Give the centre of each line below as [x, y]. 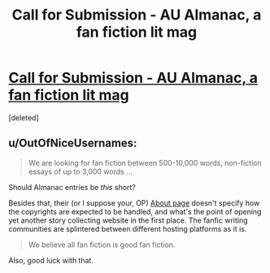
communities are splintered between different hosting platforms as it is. [128, 228]
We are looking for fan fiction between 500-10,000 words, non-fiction [145, 162]
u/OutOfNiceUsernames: [73, 143]
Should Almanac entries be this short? [72, 187]
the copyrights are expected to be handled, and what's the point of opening [135, 211]
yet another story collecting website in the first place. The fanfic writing [128, 220]
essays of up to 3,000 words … [80, 171]
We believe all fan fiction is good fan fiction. [102, 245]
